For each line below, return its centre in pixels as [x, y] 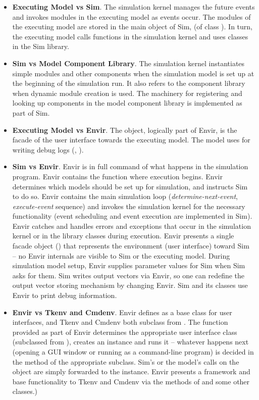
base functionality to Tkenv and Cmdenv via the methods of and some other [131, 381]
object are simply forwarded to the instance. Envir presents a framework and [131, 371]
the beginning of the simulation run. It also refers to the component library [129, 83]
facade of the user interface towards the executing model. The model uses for [131, 140]
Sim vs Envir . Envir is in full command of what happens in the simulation [130, 166]
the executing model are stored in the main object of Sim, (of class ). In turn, [132, 27]
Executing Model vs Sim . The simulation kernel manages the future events [134, 7]
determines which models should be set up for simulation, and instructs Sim [130, 186]
